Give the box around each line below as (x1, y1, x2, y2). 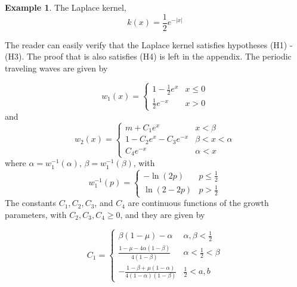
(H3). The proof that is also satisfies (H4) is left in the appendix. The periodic (5, 50, 292, 63)
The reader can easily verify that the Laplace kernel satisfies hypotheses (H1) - (5, 38, 293, 51)
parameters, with (5, 208, 67, 220)
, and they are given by (120, 208, 205, 220)
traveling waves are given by (5, 61, 108, 74)
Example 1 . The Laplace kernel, (5, 1, 126, 13)
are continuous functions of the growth (128, 196, 269, 209)
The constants (5, 196, 57, 209)
